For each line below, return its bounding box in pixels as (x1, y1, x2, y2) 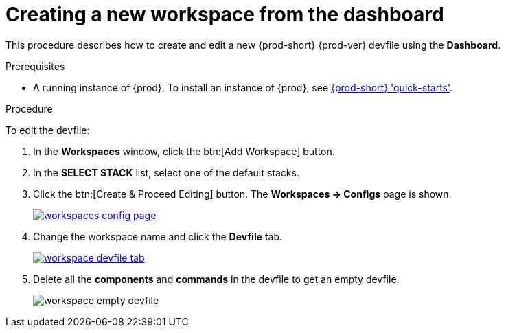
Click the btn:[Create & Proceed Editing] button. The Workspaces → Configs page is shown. (33, 187, 452, 200)
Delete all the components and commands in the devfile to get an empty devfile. (33, 273, 400, 285)
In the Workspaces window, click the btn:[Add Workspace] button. (33, 145, 335, 157)
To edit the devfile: (5, 124, 90, 136)
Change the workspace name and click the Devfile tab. (33, 230, 283, 242)
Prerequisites (5, 60, 65, 72)
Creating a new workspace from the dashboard (5, 3, 444, 26)
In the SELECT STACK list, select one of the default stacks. (33, 166, 299, 179)
